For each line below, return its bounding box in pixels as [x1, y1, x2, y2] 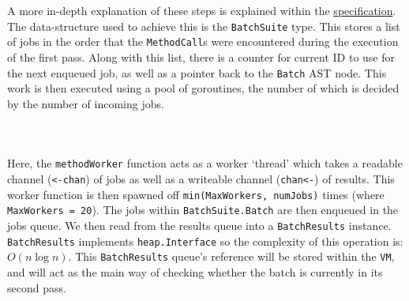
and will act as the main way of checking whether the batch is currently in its [7, 263, 383, 280]
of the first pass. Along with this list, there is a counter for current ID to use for [7, 48, 395, 65]
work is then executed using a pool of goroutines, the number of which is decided [7, 80, 400, 96]
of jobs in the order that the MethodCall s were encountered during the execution [7, 33, 399, 50]
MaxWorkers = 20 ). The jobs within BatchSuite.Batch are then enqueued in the [7, 201, 399, 218]
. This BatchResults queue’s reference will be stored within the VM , [68, 248, 395, 265]
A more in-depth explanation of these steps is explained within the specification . [7, 2, 396, 18]
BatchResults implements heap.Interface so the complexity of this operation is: [7, 232, 403, 249]
